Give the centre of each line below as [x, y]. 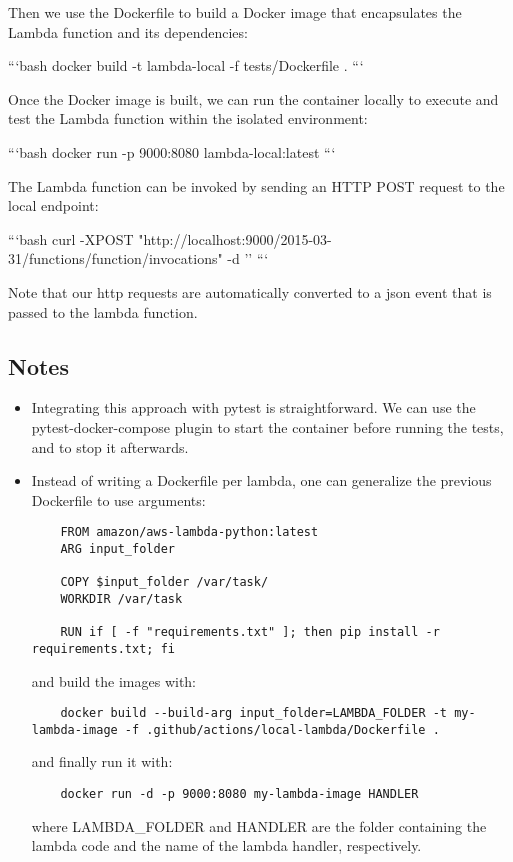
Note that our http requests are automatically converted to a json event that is [250, 291]
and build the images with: [114, 680]
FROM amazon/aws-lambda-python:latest [189, 532]
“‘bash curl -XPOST [71, 238]
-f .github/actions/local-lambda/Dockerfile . [282, 729]
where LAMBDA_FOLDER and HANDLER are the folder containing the [259, 825]
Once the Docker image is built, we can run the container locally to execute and [253, 98]
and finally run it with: [102, 761]
